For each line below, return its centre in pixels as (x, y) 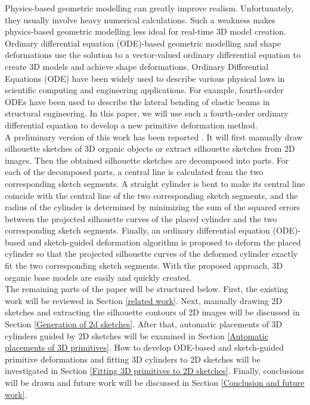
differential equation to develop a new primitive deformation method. (131, 125)
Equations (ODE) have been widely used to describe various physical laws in (145, 78)
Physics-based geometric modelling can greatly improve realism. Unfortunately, (149, 8)
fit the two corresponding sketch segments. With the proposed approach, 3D (144, 266)
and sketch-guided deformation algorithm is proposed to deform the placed (164, 242)
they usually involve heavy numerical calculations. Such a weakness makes (140, 19)
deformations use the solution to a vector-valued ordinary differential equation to (153, 55)
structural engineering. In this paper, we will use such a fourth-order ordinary (147, 113)
